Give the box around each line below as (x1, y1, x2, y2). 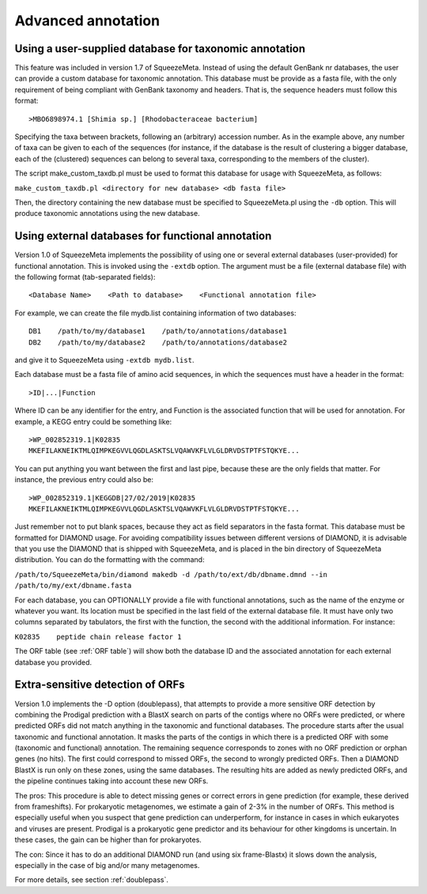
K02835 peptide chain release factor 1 (14, 632, 182, 641)
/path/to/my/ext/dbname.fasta (14, 581, 132, 590)
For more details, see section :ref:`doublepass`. (14, 875, 169, 885)
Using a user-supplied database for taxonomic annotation (14, 42, 306, 55)
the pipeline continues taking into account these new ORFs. (14, 776, 209, 786)
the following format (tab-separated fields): (14, 273, 156, 282)
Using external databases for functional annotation (14, 229, 272, 243)
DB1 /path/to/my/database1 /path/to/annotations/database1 (28, 326, 288, 336)
